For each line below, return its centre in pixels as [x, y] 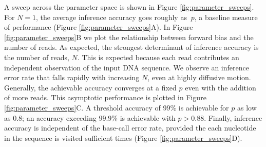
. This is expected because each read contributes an [158, 57]
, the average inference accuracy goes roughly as [111, 17]
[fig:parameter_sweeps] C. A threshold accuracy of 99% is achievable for [117, 107]
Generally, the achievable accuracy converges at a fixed [90, 87]
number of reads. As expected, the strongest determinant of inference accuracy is [131, 47]
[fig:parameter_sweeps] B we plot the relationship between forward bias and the [129, 37]
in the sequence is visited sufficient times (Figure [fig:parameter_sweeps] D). [123, 137]
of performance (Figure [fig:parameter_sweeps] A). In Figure [99, 27]
